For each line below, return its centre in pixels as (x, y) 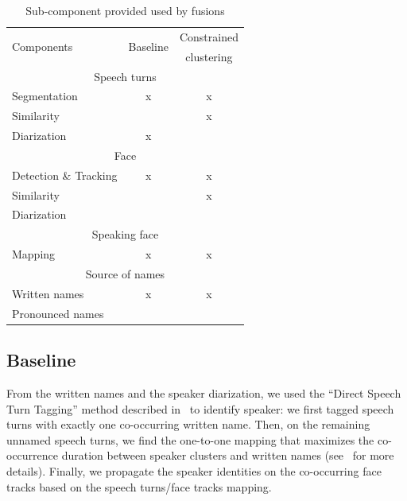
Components (43, 47)
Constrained (209, 36)
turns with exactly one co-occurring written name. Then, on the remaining (188, 424)
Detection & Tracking (65, 175)
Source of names (125, 273)
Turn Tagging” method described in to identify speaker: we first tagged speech (200, 408)
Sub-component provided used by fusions (125, 10)
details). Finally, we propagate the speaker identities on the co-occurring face (194, 470)
